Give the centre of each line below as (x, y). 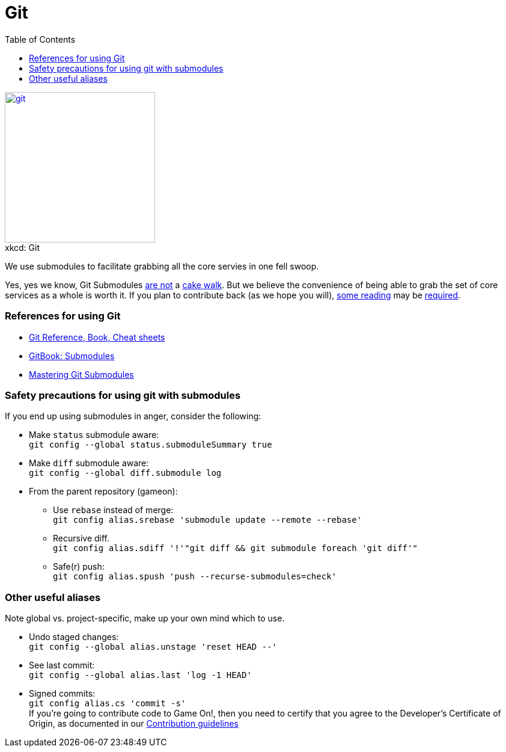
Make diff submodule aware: (89, 463)
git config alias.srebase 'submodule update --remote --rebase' (208, 520)
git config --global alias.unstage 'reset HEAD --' (153, 647)
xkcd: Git (22, 247)
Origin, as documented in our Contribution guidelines (134, 723)
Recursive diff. (81, 538)
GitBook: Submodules (72, 356)
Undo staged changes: (74, 637)
